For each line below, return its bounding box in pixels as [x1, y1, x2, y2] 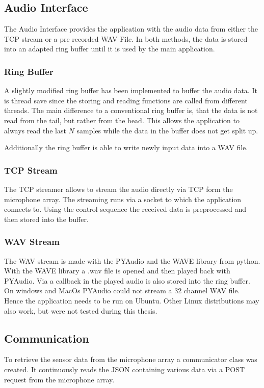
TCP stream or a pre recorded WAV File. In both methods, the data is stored [4, 33, 248, 44]
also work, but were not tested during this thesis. [4, 305, 157, 316]
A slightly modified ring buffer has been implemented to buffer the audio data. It [4, 85, 257, 96]
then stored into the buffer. [4, 213, 89, 224]
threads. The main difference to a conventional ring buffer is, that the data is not [4, 105, 258, 116]
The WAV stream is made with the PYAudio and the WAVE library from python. [4, 255, 260, 266]
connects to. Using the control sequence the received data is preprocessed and [4, 204, 247, 214]
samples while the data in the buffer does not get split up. [76, 125, 258, 135]
